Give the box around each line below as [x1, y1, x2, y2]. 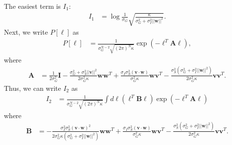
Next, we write [4, 27, 48, 37]
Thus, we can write [4, 83, 61, 93]
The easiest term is [4, 1, 61, 11]
